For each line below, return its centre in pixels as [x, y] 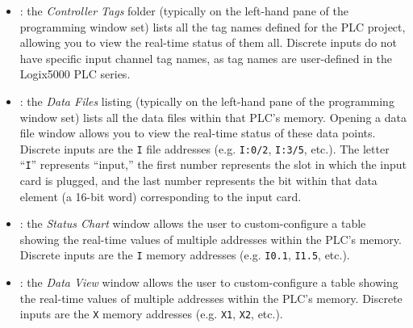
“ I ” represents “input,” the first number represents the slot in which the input [213, 164]
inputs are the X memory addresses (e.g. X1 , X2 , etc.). [151, 314]
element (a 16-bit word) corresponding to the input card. [161, 196]
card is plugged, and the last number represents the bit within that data [198, 181]
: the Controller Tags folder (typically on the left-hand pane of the [184, 11]
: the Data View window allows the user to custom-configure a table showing [209, 282]
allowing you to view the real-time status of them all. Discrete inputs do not [209, 42]
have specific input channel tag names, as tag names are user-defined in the [206, 58]
